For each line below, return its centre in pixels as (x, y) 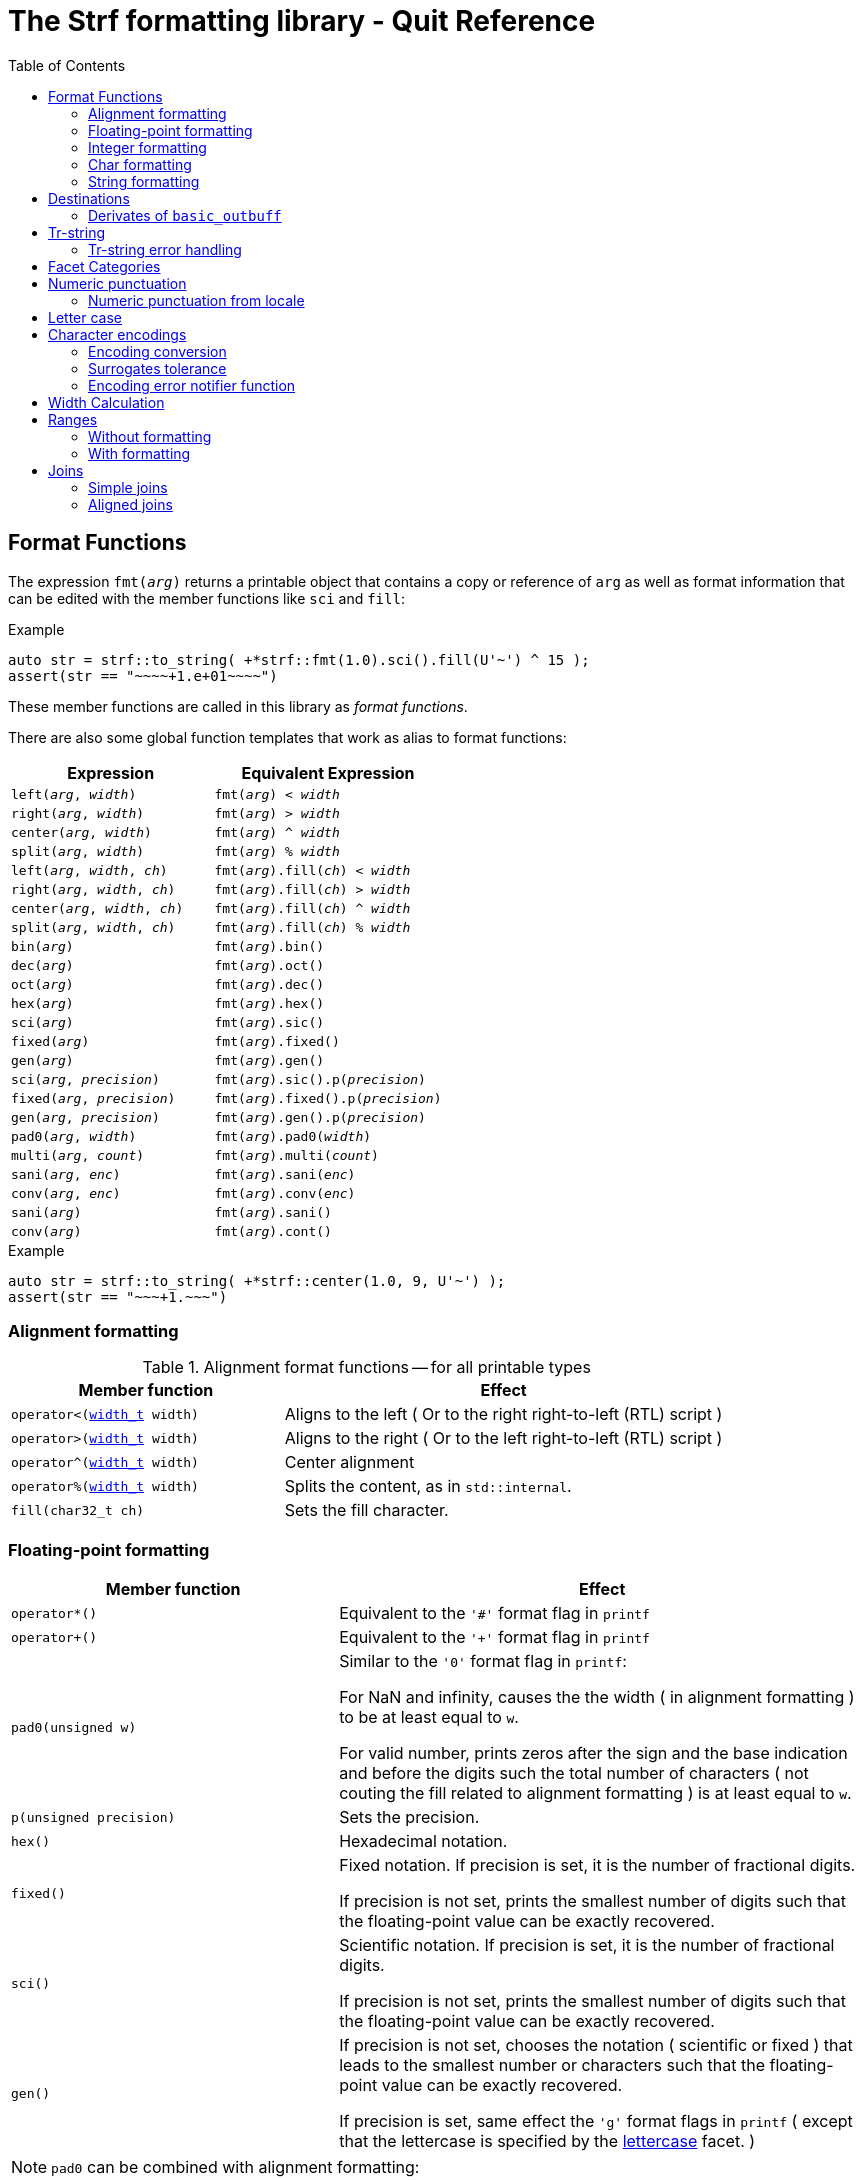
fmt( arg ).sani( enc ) (285, 1174)
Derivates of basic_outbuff (185, 215)
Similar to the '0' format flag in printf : (483, 1661)
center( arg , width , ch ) (97, 908)
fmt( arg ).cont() (273, 1231)
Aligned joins (130, 504)
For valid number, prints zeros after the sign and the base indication (593, 1753)
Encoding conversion (157, 351)
